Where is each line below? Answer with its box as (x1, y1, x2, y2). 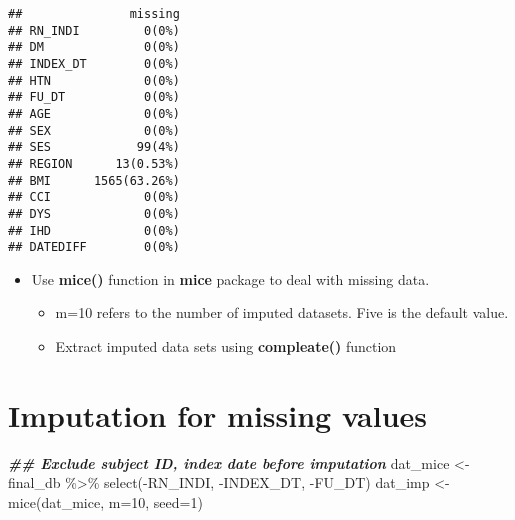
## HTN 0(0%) (8, 73, 180, 88)
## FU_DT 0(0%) (8, 90, 180, 105)
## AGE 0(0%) (8, 106, 180, 121)
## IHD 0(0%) (8, 223, 180, 238)
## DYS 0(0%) (8, 206, 180, 221)
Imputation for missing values (8, 394, 428, 435)
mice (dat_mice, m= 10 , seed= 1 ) (8, 491, 203, 512)
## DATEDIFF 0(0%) (8, 240, 180, 255)
